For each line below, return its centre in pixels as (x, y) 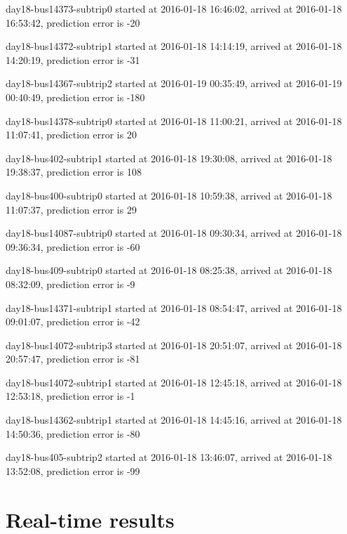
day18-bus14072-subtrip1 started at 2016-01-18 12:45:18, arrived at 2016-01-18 (174, 382)
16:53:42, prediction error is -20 (73, 22)
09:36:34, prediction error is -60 (73, 246)
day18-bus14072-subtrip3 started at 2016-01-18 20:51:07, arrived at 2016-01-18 (174, 345)
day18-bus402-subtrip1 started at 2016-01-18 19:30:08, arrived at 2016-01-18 (169, 158)
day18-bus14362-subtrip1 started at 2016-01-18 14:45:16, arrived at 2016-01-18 (174, 420)
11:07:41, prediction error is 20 (71, 135)
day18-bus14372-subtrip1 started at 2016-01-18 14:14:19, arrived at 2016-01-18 (174, 46)
